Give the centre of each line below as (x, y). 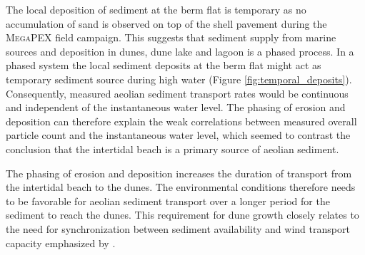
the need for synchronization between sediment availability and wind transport (178, 228)
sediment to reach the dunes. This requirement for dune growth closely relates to (182, 215)
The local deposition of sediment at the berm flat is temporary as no (156, 9)
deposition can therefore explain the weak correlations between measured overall (181, 121)
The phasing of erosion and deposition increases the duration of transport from (179, 173)
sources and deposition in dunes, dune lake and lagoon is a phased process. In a (180, 51)
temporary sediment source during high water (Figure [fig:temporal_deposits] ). (179, 79)
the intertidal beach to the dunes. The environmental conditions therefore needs (181, 187)
